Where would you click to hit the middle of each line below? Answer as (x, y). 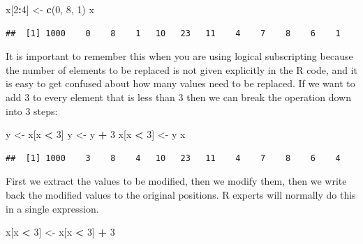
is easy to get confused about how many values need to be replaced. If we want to (180, 83)
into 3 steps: (32, 110)
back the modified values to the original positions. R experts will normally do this (181, 194)
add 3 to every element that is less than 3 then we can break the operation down (178, 97)
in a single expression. (52, 208)
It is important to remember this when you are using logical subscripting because (179, 56)
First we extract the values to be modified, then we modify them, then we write (176, 181)
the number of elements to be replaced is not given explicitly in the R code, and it (182, 69)
